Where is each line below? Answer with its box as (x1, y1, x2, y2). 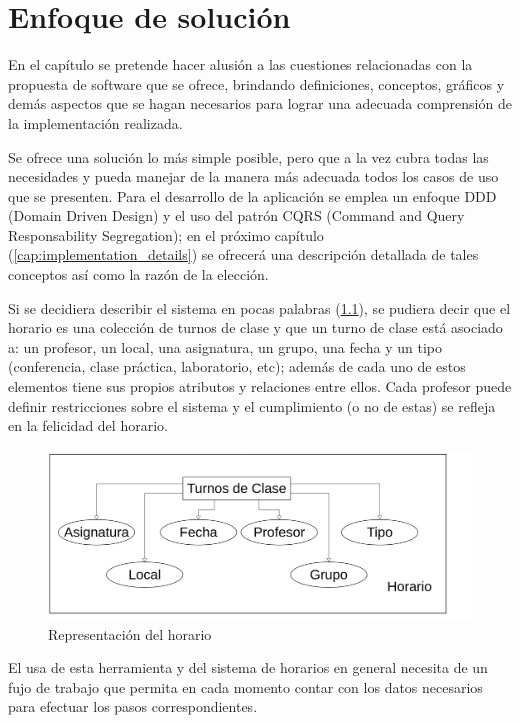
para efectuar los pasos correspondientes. (8, 696, 258, 717)
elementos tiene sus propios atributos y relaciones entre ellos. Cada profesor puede (8, 376, 512, 397)
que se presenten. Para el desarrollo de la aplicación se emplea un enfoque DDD (8, 185, 497, 206)
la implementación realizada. (8, 112, 183, 133)
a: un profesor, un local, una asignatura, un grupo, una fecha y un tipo (8, 336, 443, 357)
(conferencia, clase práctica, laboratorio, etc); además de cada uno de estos (8, 356, 466, 377)
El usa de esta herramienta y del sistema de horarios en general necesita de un (8, 657, 488, 678)
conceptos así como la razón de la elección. (8, 264, 269, 285)
